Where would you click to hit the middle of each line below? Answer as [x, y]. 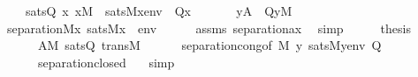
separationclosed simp [106, 62]
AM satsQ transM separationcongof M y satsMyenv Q [209, 45]
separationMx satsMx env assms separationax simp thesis [209, 28]
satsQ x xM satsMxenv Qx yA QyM [159, 10]
